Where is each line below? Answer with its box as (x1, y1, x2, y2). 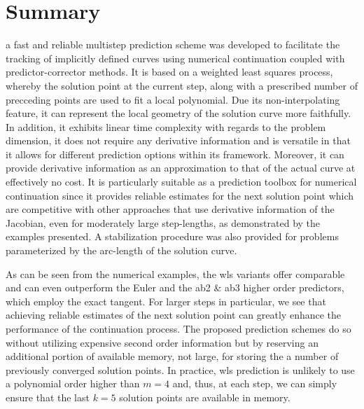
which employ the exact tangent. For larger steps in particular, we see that (6, 293, 326, 308)
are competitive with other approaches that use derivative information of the (6, 202, 335, 216)
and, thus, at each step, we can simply (172, 376, 337, 391)
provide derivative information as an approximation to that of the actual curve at (6, 160, 356, 175)
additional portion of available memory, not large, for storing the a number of (6, 349, 339, 363)
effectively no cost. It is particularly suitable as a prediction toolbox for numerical (6, 174, 357, 189)
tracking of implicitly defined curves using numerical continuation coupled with (6, 50, 345, 65)
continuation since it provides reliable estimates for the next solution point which (6, 188, 354, 202)
